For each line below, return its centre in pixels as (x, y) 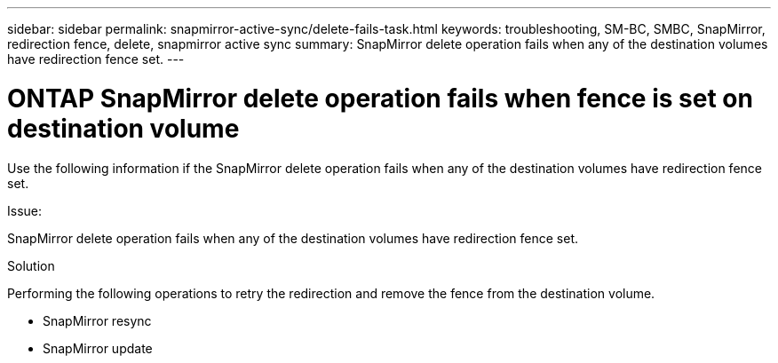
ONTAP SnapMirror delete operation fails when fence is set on (380, 98)
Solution (31, 265)
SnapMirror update (98, 348)
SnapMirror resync (97, 320)
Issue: (25, 210)
